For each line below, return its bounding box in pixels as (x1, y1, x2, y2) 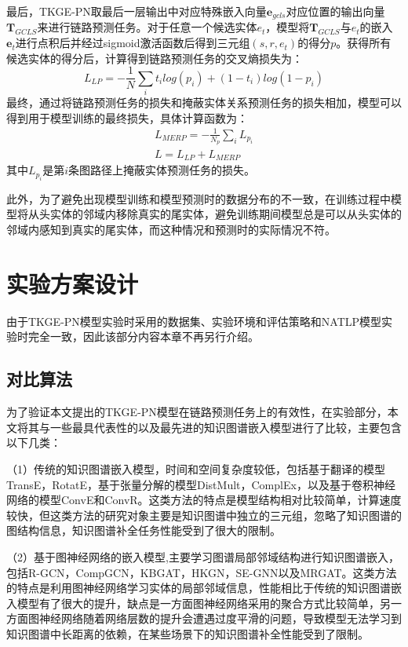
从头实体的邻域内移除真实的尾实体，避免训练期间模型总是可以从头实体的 (27, 206, 402, 222)
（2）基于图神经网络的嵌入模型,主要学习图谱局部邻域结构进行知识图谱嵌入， (6, 548, 399, 565)
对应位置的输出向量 (286, 3, 385, 19)
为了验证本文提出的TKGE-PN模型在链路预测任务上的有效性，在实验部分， (6, 404, 388, 420)
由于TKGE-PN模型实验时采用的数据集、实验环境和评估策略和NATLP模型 (6, 313, 382, 329)
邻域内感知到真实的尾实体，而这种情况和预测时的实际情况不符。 (6, 221, 336, 238)
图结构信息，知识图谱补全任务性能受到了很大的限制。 (6, 522, 281, 539)
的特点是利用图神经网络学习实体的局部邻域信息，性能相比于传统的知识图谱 (6, 579, 391, 596)
